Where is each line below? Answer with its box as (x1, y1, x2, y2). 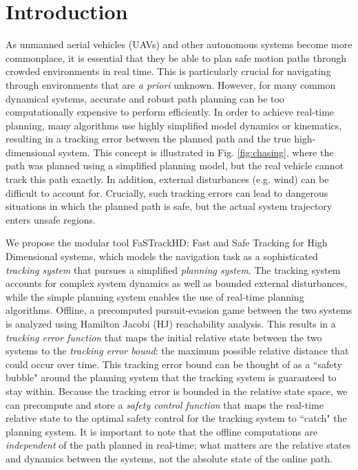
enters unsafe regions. (6, 212, 96, 226)
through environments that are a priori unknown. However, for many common (6, 77, 336, 92)
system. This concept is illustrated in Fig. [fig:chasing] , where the (59, 145, 334, 159)
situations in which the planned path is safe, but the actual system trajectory (6, 199, 333, 213)
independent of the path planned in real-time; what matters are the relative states (6, 438, 351, 452)
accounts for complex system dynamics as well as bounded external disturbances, (6, 276, 348, 290)
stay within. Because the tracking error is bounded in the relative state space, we (6, 383, 348, 398)
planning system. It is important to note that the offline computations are (6, 424, 318, 438)
